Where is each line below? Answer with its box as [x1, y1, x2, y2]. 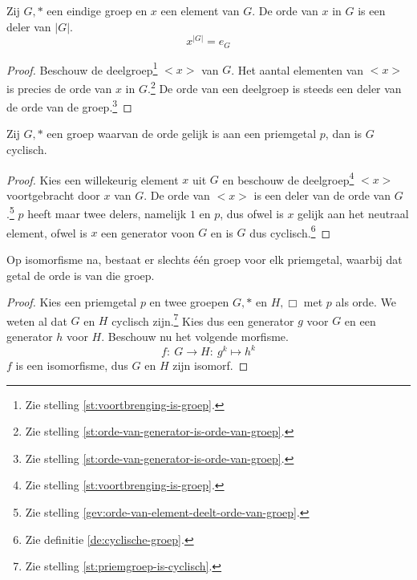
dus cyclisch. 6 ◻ [249, 221, 331, 241]
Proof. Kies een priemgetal [6, 294, 137, 310]
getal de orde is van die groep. [6, 266, 155, 283]
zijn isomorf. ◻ [172, 357, 249, 374]
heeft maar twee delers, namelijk [27, 205, 187, 222]
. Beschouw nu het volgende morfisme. [101, 327, 289, 344]
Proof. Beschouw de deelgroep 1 [6, 59, 158, 78]
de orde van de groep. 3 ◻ [6, 96, 132, 115]
